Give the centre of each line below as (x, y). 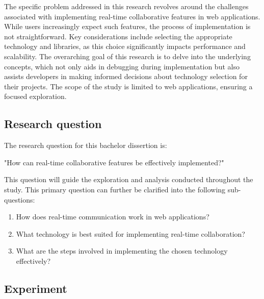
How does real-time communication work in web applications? (113, 217)
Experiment (36, 288)
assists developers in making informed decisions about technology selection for (126, 76)
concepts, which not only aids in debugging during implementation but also (122, 66)
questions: (20, 199)
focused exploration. (35, 96)
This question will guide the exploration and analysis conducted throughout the (129, 179)
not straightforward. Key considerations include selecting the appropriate (118, 36)
